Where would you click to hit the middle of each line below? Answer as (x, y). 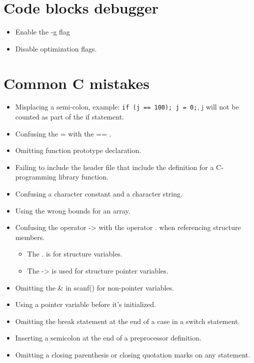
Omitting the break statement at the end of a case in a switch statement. (127, 321)
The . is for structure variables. (75, 254)
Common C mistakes (76, 83)
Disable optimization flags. (56, 48)
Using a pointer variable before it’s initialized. (85, 304)
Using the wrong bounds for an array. (73, 210)
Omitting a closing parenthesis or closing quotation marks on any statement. (133, 354)
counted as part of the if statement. (69, 117)
